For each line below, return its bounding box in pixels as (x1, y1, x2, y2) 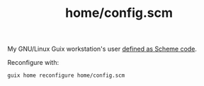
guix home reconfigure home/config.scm (7, 72, 125, 79)
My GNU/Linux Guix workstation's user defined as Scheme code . (7, 44, 197, 54)
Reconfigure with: (7, 59, 59, 67)
